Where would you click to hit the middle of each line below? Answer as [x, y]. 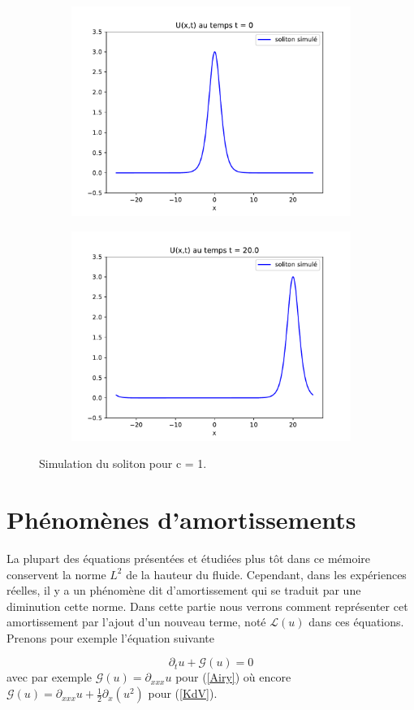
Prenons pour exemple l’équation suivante [110, 637]
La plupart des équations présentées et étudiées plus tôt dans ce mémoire [189, 558]
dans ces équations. [356, 622]
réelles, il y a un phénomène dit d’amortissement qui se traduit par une [184, 590]
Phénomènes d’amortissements [181, 519]
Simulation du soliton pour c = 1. [123, 463]
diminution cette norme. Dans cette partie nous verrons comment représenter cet [207, 606]
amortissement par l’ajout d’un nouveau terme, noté [136, 622]
